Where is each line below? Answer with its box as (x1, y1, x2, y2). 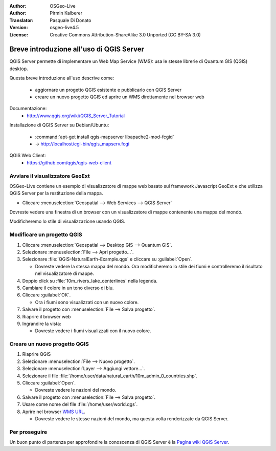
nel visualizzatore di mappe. (35, 270, 94, 276)
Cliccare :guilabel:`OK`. (22, 292, 71, 298)
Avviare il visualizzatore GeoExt (9, 172, 90, 179)
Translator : (9, 17, 34, 23)
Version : (9, 25, 28, 31)
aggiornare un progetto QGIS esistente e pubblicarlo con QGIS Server (35, 87, 181, 93)
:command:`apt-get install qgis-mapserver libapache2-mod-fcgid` (35, 134, 174, 140)
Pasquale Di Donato (50, 17, 91, 23)
